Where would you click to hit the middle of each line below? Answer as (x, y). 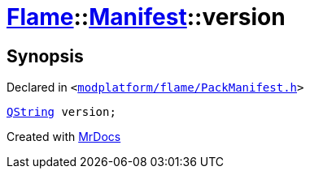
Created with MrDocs (64, 137)
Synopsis (45, 56)
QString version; (61, 112)
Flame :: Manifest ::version (146, 17)
